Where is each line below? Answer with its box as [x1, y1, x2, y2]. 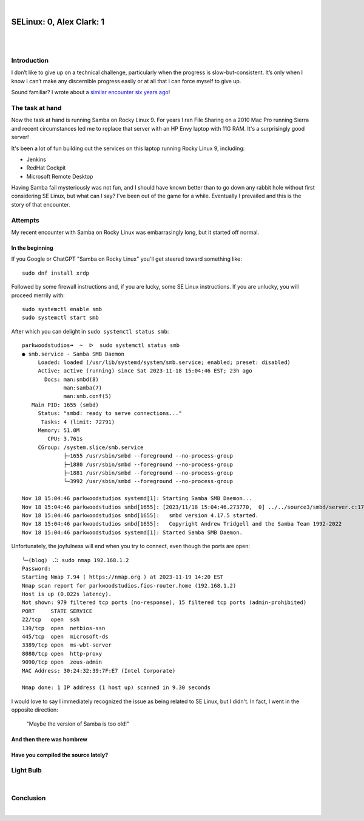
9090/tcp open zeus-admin [22, 659, 103, 665]
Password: [22, 565, 51, 572]
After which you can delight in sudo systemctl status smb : [11, 328, 169, 335]
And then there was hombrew [11, 735, 88, 743]
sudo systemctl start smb [22, 314, 99, 321]
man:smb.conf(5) [63, 393, 112, 400]
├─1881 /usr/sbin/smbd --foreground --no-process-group [63, 470, 234, 476]
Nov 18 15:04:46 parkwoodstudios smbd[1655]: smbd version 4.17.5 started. [22, 512, 259, 519]
